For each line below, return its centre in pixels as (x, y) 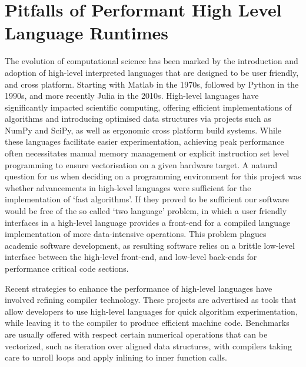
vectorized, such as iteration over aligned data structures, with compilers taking (148, 346)
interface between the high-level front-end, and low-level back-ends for (131, 257)
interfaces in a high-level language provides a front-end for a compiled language (148, 222)
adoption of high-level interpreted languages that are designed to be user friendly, (152, 72)
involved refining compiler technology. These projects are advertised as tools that (151, 300)
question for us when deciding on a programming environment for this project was (153, 176)
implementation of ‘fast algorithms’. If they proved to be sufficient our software (147, 199)
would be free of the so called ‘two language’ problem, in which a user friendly (146, 211)
